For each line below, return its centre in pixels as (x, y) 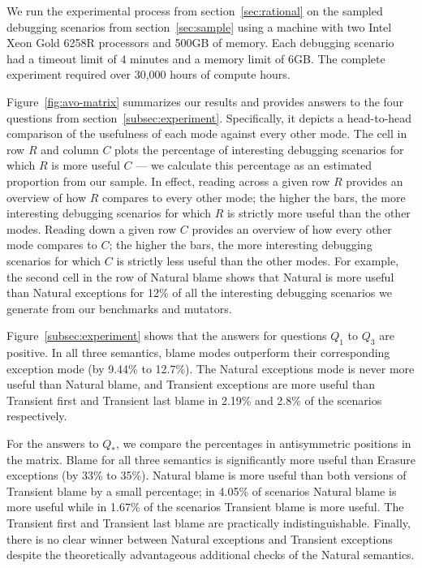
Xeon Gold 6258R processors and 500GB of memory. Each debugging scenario (200, 43)
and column (70, 149)
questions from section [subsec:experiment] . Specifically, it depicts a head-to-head (209, 117)
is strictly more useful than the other (319, 213)
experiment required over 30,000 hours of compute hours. (149, 74)
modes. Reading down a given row (92, 228)
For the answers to (53, 443)
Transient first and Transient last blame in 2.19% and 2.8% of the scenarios (194, 400)
